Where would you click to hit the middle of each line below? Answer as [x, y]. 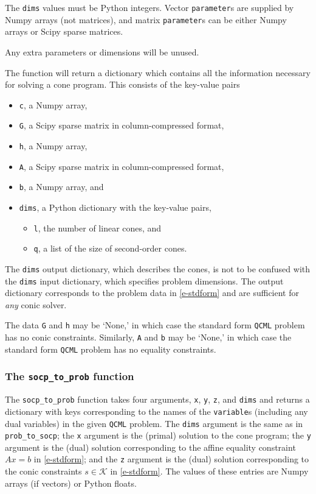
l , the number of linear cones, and [98, 228]
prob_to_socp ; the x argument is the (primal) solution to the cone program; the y [158, 435]
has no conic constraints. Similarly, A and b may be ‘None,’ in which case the [148, 337]
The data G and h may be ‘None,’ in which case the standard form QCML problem [155, 325]
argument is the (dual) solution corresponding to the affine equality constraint [150, 447]
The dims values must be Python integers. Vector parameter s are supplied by [149, 7]
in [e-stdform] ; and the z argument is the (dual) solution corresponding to [171, 459]
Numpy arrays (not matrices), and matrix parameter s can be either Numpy [146, 19]
